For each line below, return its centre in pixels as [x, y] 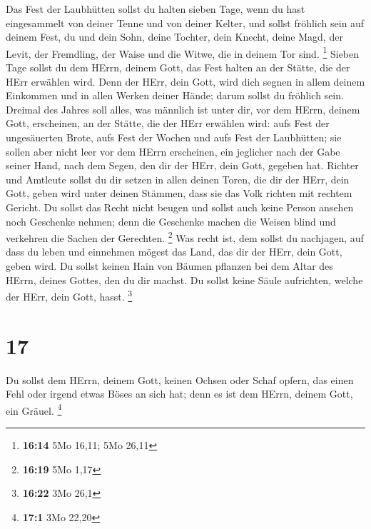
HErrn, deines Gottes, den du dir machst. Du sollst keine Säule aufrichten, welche [184, 279]
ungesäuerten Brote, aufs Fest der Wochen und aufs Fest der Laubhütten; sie [174, 137]
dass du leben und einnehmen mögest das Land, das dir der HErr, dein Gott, [174, 252]
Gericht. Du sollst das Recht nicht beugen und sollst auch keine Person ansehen [180, 207]
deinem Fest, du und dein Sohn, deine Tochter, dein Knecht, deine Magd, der [174, 37]
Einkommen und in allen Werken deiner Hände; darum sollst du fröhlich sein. [175, 95]
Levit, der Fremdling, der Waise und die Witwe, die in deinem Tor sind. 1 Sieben [183, 52]
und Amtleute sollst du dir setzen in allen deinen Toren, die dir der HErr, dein [178, 179]
